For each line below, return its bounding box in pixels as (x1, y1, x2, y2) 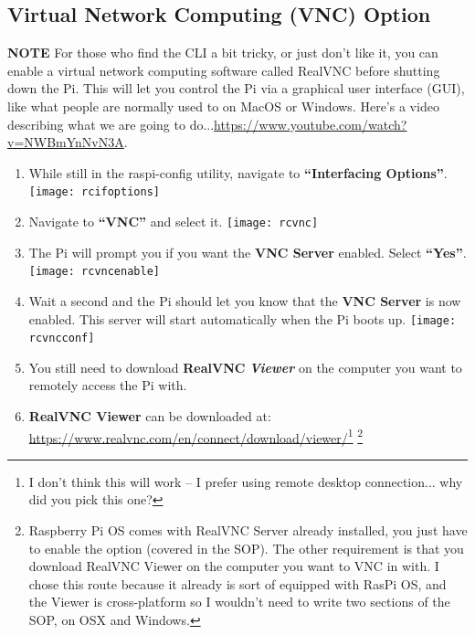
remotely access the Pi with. (28, 376, 187, 395)
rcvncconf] (28, 332, 95, 345)
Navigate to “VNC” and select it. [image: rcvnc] (28, 212, 319, 231)
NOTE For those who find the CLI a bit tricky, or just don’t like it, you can (7, 43, 438, 62)
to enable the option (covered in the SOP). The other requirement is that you (28, 538, 464, 557)
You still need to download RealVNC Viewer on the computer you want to (28, 357, 462, 376)
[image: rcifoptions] (28, 185, 160, 199)
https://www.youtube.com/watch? (214, 114, 407, 133)
